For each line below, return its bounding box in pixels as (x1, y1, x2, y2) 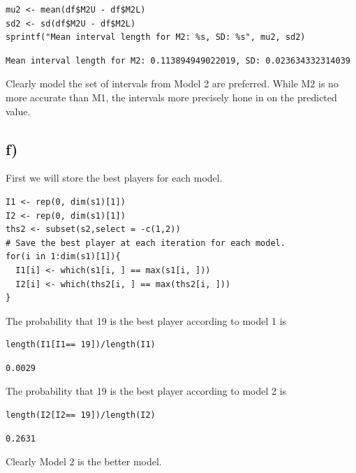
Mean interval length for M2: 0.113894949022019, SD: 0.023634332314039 (6, 55, 350, 66)
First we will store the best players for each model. (6, 170, 223, 185)
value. (6, 103, 31, 118)
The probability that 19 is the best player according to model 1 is (6, 313, 287, 328)
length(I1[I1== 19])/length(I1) (6, 340, 156, 350)
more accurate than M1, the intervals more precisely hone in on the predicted (6, 89, 337, 104)
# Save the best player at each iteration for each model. (6, 238, 285, 248)
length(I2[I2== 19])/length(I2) (6, 410, 156, 421)
